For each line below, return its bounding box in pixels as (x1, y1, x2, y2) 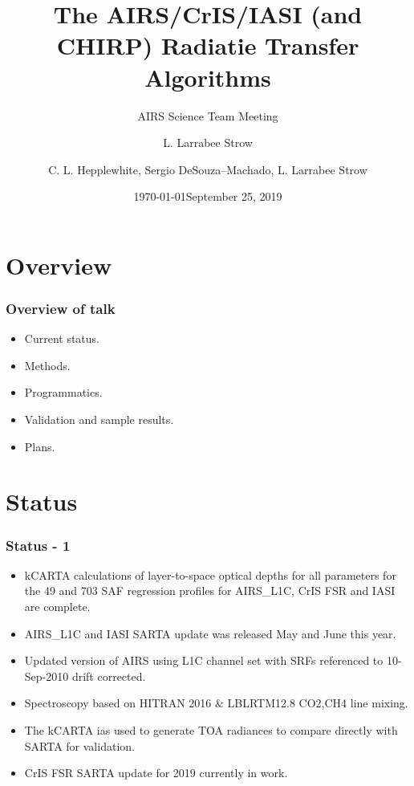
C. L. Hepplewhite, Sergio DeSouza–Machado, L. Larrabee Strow (48, 161, 367, 177)
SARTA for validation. (24, 737, 135, 754)
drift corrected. (71, 667, 146, 684)
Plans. (24, 438, 55, 454)
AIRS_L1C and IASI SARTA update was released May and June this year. (24, 625, 396, 641)
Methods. (24, 356, 71, 373)
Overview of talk (6, 298, 116, 318)
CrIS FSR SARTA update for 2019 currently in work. (24, 764, 288, 781)
